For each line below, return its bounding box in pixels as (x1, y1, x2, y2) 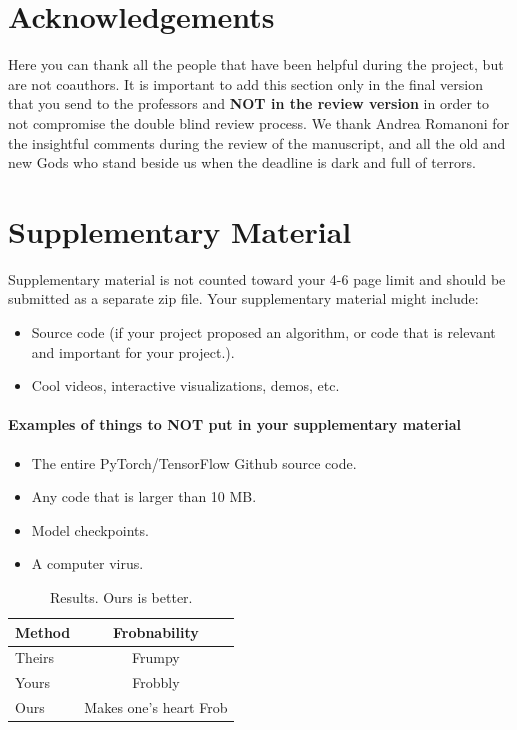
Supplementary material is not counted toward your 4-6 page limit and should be (8, 268, 506, 289)
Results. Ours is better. (49, 586, 193, 607)
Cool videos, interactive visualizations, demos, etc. (31, 375, 340, 396)
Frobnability (112, 621, 199, 642)
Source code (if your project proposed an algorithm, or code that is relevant (31, 322, 496, 342)
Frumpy (132, 647, 180, 668)
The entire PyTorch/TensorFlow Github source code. (31, 452, 357, 473)
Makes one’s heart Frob (84, 697, 228, 718)
